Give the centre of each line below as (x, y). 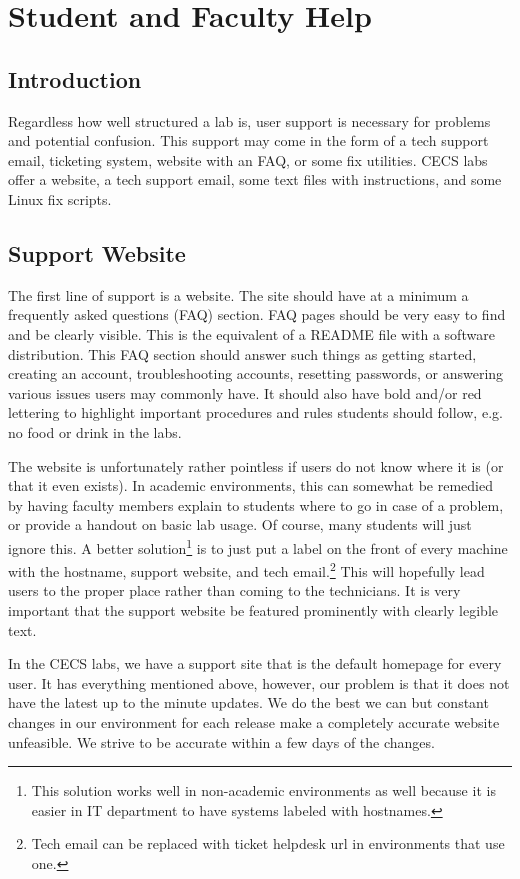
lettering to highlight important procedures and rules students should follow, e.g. (255, 412)
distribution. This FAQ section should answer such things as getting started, (242, 353)
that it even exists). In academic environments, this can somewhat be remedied (250, 485)
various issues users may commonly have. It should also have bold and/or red (245, 392)
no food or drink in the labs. (95, 431)
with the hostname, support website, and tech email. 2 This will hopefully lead (246, 569)
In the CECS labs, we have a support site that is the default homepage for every (255, 663)
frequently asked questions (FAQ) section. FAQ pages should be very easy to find (257, 314)
